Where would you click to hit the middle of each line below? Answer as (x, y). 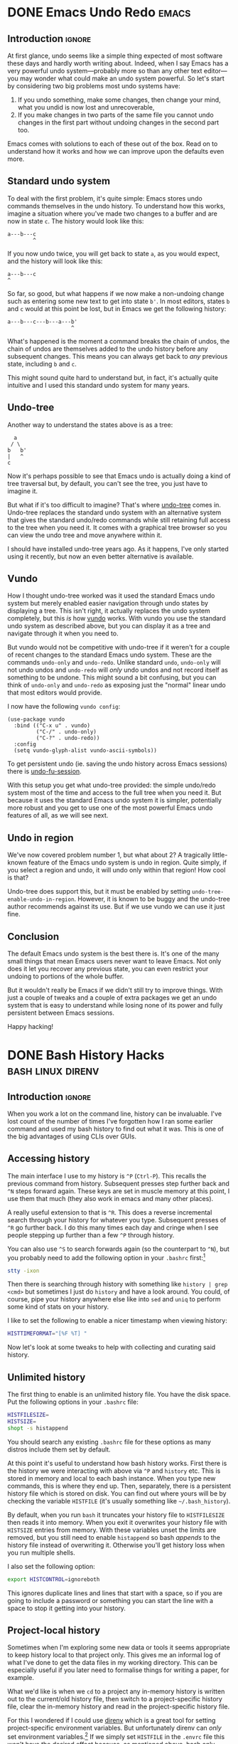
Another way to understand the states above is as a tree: (90, 425)
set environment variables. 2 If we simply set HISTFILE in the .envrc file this (116, 1736)
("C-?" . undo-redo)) (68, 738)
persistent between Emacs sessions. (61, 1013)
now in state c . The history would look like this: (76, 221)
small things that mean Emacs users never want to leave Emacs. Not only (114, 961)
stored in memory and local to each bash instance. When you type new (112, 1478)
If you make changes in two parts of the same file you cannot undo (116, 115)
